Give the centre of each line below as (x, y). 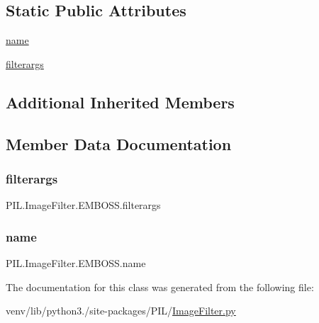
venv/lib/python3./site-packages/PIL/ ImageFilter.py (121, 311)
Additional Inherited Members (120, 102)
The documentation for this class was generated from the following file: (160, 287)
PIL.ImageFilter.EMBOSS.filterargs (83, 205)
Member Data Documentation (119, 143)
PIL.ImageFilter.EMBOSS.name (76, 262)
